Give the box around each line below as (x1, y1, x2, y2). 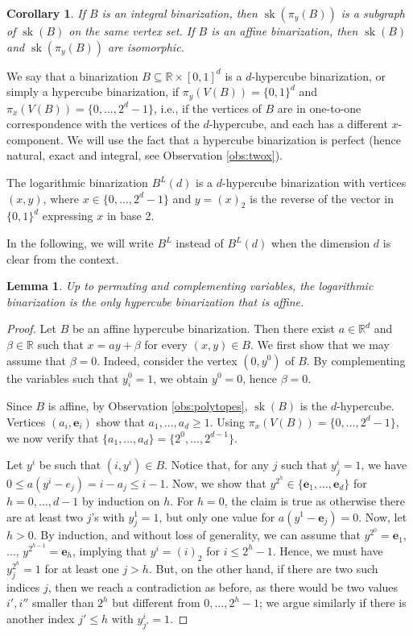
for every (144, 335, 188, 352)
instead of (176, 235, 224, 251)
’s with (91, 508, 125, 525)
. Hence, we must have (272, 542, 383, 559)
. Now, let (358, 508, 407, 525)
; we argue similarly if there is (259, 594, 407, 611)
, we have (361, 456, 407, 473)
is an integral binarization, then (101, 5, 258, 21)
